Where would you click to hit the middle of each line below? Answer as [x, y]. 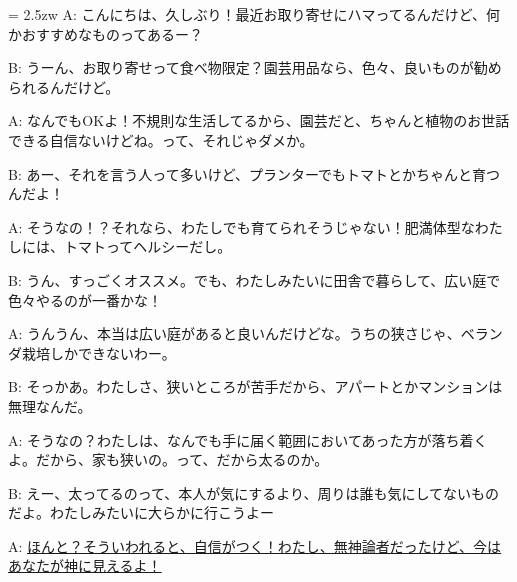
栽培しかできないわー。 [98, 352]
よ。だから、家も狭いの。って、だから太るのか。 [168, 459]
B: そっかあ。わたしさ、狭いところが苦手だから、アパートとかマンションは [255, 386]
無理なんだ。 [50, 405]
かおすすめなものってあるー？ [105, 33]
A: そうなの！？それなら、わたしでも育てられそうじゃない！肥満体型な [241, 226]
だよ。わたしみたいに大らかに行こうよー [141, 512]
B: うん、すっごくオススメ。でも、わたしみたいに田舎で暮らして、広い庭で [254, 279]
